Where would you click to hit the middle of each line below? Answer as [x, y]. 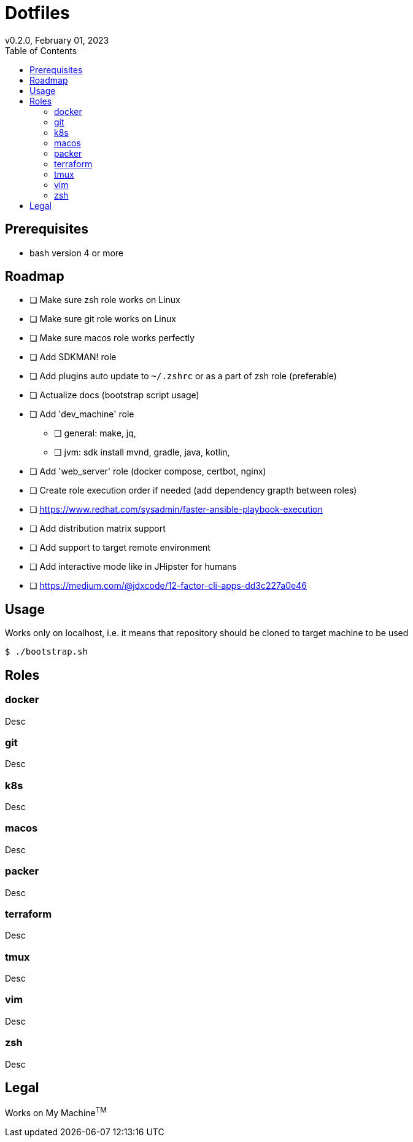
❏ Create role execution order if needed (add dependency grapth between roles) [193, 490]
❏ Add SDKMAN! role [73, 357]
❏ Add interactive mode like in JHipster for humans [133, 567]
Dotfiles [37, 13]
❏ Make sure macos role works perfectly [112, 338]
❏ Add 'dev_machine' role [82, 414]
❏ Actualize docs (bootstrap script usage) [114, 395]
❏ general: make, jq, [95, 433]
